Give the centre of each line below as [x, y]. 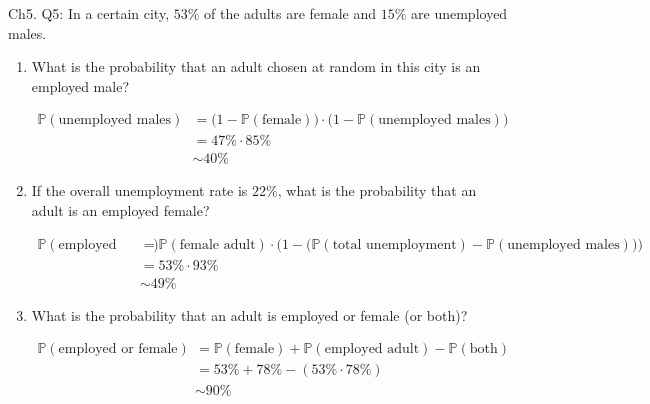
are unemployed [459, 13]
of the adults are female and [290, 13]
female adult [217, 244]
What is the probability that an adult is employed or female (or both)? [249, 314]
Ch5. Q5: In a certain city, [89, 13]
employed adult [372, 349]
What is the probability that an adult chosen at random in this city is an [256, 66]
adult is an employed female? [120, 210]
